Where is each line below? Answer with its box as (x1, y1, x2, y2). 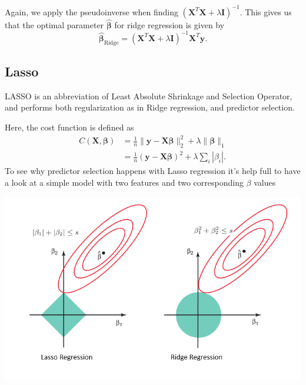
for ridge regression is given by (114, 18, 225, 31)
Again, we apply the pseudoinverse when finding (5, 5, 178, 18)
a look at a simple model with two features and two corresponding (5, 176, 244, 189)
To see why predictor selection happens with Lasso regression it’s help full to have (5, 165, 301, 177)
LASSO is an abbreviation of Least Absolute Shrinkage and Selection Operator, (5, 89, 292, 102)
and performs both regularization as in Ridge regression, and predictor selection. (5, 101, 295, 113)
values (254, 176, 276, 189)
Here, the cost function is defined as (5, 121, 134, 133)
